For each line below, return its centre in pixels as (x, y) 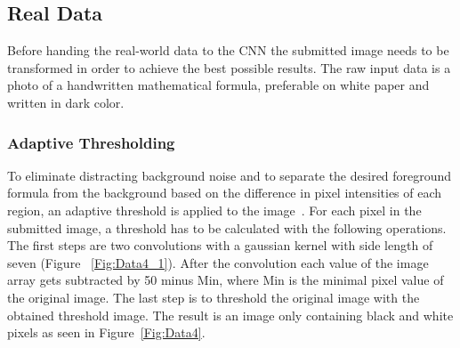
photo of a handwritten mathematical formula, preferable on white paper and (218, 85)
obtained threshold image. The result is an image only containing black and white (230, 315)
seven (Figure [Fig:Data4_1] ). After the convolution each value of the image (218, 262)
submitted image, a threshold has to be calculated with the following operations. (227, 227)
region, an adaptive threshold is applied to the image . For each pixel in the (214, 210)
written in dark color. (66, 102)
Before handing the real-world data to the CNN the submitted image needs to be (228, 50)
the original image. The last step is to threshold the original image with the (214, 297)
